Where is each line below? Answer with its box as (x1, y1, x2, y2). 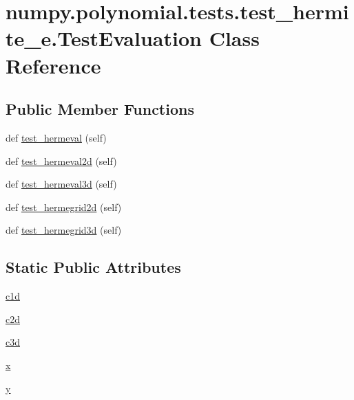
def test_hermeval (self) (6, 130, 107, 144)
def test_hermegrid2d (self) (6, 199, 122, 214)
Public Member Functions (6, 98, 194, 120)
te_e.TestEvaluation (6, 24, 202, 52)
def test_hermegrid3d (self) (6, 223, 122, 237)
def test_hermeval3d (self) (6, 177, 117, 191)
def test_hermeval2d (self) (6, 153, 117, 168)
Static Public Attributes (6, 256, 181, 278)
